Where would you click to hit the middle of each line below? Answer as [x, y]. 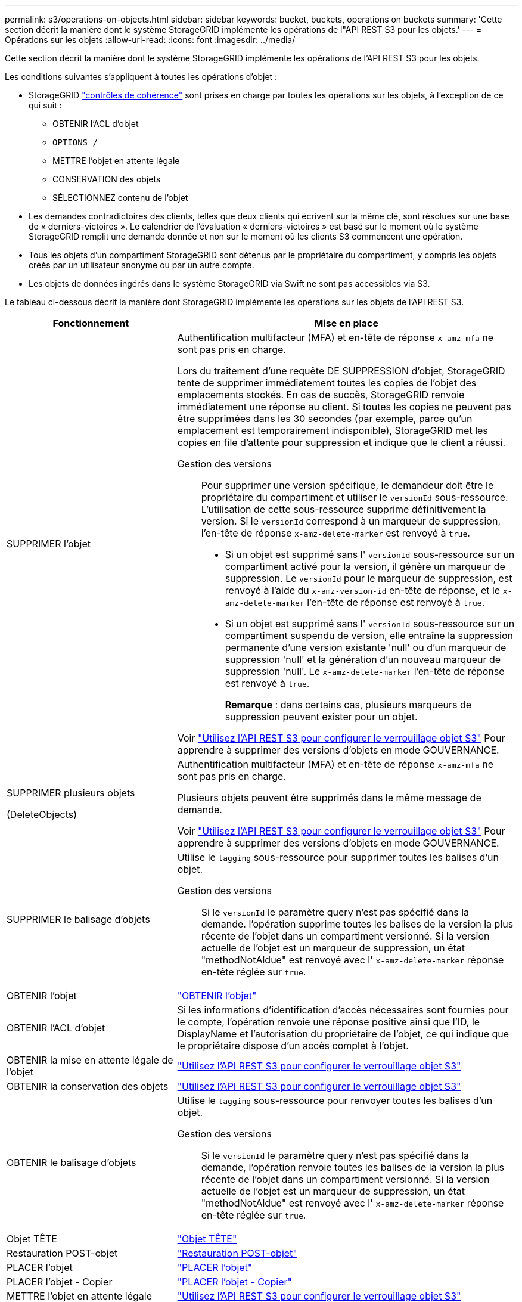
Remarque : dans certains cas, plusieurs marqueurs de [348, 705]
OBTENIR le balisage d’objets [72, 1162]
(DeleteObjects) [42, 814]
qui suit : [45, 105]
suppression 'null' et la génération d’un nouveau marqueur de [363, 659]
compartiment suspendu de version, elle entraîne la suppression [369, 635]
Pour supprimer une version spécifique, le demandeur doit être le [347, 485]
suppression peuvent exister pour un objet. [321, 717]
